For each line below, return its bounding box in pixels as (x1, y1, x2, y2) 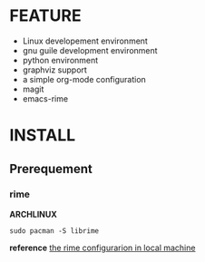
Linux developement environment (22, 35, 148, 46)
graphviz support (22, 64, 88, 75)
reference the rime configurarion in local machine (9, 242, 196, 253)
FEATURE (9, 5, 82, 26)
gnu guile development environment (22, 44, 158, 55)
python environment (22, 54, 99, 65)
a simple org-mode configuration (22, 73, 147, 84)
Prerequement (9, 160, 93, 177)
